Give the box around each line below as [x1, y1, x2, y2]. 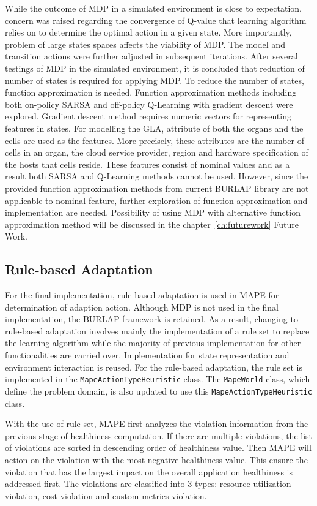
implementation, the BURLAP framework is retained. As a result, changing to [5, 312, 298, 325]
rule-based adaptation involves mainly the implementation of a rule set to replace [5, 324, 310, 337]
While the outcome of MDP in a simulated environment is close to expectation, [5, 2, 302, 14]
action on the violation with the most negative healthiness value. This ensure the [5, 453, 308, 466]
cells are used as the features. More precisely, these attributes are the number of [5, 134, 304, 146]
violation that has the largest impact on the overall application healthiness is [5, 465, 293, 478]
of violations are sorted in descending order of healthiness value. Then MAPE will [5, 441, 312, 454]
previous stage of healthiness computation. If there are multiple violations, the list [5, 429, 313, 442]
